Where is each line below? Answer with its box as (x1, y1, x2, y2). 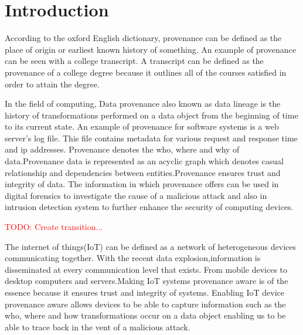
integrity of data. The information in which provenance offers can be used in (5, 178, 279, 190)
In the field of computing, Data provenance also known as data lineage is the (5, 97, 281, 110)
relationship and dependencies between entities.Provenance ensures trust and (5, 166, 281, 178)
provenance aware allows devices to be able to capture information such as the (5, 297, 286, 310)
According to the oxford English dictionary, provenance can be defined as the (5, 32, 282, 44)
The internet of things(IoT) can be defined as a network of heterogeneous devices (5, 240, 296, 252)
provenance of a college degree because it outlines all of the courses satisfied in (5, 66, 287, 78)
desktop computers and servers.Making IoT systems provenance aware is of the (5, 275, 288, 287)
